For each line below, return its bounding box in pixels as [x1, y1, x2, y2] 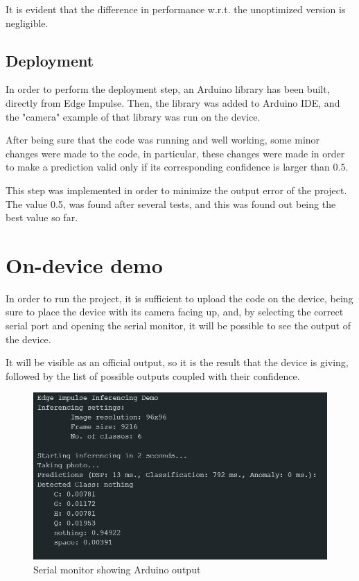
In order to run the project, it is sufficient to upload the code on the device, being [6, 290, 353, 305]
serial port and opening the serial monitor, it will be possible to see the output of [6, 318, 351, 333]
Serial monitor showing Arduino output [33, 562, 201, 576]
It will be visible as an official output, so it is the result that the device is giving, [6, 355, 349, 370]
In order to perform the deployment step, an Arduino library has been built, [6, 82, 330, 96]
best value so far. [6, 210, 78, 225]
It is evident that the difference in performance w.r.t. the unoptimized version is [6, 2, 346, 16]
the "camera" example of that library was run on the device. [6, 109, 261, 123]
